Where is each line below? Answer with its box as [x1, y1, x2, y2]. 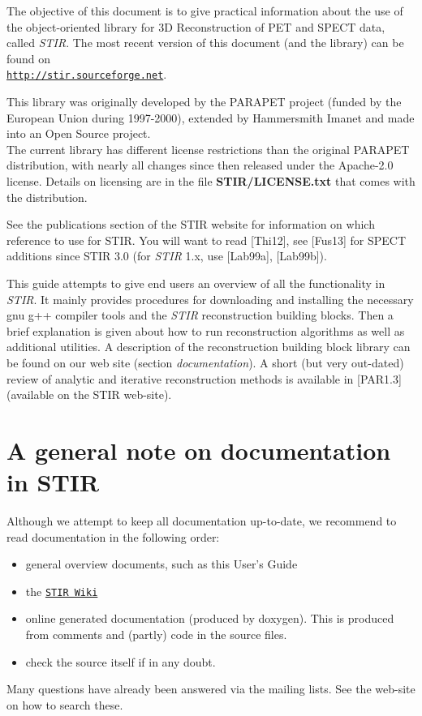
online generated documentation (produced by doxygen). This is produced [25, 610, 394, 627]
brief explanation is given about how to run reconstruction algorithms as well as [6, 322, 405, 339]
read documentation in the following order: [6, 528, 220, 545]
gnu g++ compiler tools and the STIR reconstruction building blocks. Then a [6, 307, 394, 324]
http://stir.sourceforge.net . [6, 66, 167, 83]
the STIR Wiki [25, 582, 98, 599]
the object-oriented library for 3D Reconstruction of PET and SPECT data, [6, 18, 385, 35]
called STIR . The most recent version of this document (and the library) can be [6, 34, 404, 51]
